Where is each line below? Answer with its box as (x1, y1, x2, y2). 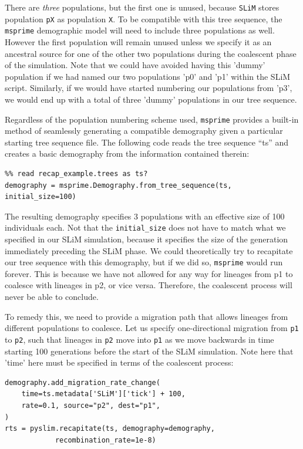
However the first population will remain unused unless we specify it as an (5, 35, 272, 48)
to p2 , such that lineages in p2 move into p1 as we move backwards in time (5, 333, 274, 345)
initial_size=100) (5, 193, 76, 201)
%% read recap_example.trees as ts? (5, 169, 148, 178)
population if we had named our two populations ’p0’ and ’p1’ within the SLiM (5, 70, 291, 82)
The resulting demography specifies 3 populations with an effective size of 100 (5, 210, 285, 222)
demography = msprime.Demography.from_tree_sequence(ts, (5, 181, 232, 190)
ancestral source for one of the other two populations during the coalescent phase (5, 47, 297, 59)
